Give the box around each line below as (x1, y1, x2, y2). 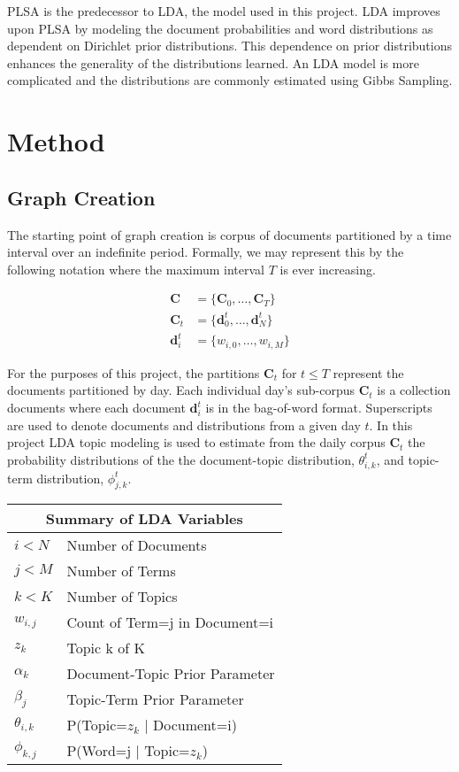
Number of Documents (66, 535, 207, 556)
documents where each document (7, 398, 186, 417)
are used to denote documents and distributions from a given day (7, 415, 361, 434)
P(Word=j (66, 740, 132, 761)
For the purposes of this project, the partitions (7, 363, 260, 382)
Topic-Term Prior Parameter (66, 689, 244, 710)
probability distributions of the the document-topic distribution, (7, 450, 355, 468)
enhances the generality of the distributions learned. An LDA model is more (7, 53, 419, 72)
